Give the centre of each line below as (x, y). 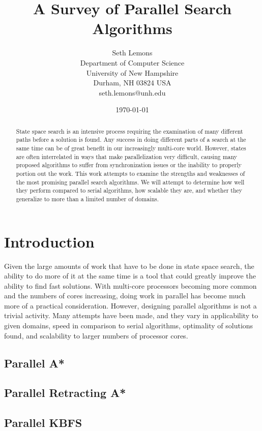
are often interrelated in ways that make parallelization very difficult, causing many (127, 156)
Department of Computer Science (132, 62)
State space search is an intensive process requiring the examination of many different (129, 131)
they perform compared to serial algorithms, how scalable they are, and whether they (129, 190)
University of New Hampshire (132, 72)
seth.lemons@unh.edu (132, 92)
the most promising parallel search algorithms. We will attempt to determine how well (130, 182)
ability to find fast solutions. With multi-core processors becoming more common (130, 285)
